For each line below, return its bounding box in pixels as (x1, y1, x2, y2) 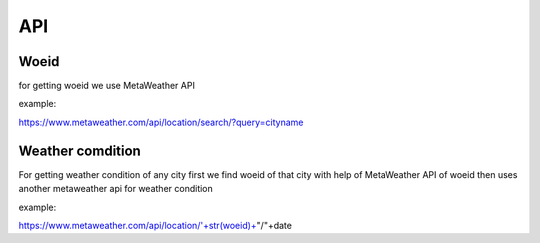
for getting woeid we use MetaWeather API (18, 80, 195, 92)
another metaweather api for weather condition (18, 183, 214, 195)
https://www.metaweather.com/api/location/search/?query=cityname (18, 116, 304, 128)
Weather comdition (18, 142, 142, 159)
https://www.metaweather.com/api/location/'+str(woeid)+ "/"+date (18, 219, 292, 231)
